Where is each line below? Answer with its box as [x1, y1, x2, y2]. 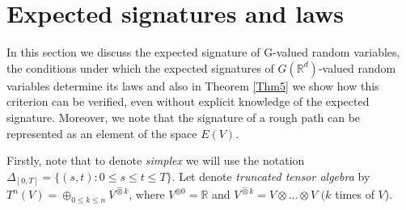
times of [335, 186, 374, 203]
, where [129, 186, 165, 203]
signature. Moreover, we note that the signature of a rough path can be [6, 108, 361, 125]
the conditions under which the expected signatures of [6, 59, 274, 76]
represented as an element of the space [6, 124, 197, 141]
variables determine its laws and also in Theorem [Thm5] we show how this [6, 77, 379, 94]
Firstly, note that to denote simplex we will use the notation [6, 152, 305, 169]
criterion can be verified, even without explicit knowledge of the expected [6, 93, 370, 110]
